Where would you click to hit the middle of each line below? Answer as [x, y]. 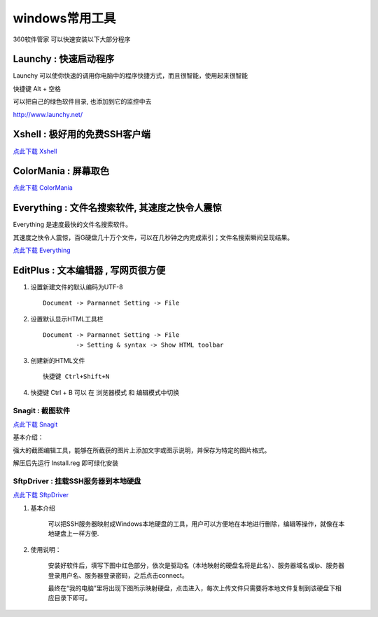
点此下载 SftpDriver [41, 495]
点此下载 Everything [42, 250]
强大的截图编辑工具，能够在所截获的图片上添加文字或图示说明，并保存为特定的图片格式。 [142, 450]
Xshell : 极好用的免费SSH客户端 [82, 134]
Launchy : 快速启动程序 [64, 59]
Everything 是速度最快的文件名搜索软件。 [72, 225]
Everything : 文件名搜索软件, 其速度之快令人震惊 [117, 208]
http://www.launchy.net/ [48, 114]
